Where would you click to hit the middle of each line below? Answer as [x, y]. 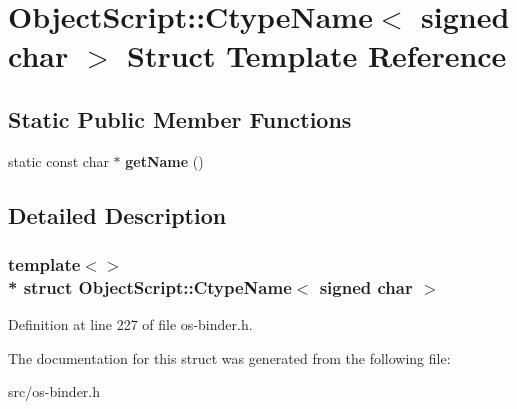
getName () [164, 160]
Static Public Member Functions [180, 118]
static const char [58, 160]
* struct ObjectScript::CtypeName [150, 286]
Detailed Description [117, 214]
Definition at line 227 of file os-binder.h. [130, 324]
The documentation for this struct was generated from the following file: [229, 357]
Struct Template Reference [317, 55]
